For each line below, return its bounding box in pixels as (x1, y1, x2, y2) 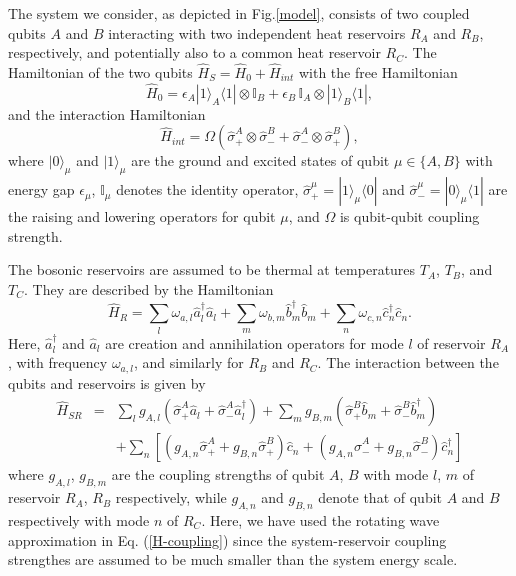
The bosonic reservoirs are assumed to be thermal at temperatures (8, 259, 416, 280)
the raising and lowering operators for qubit (8, 206, 276, 227)
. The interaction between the (317, 352, 499, 373)
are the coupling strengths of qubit (111, 464, 325, 485)
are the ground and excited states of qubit (131, 150, 390, 171)
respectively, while (115, 487, 227, 508)
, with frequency (8, 352, 108, 373)
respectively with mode (8, 509, 150, 530)
